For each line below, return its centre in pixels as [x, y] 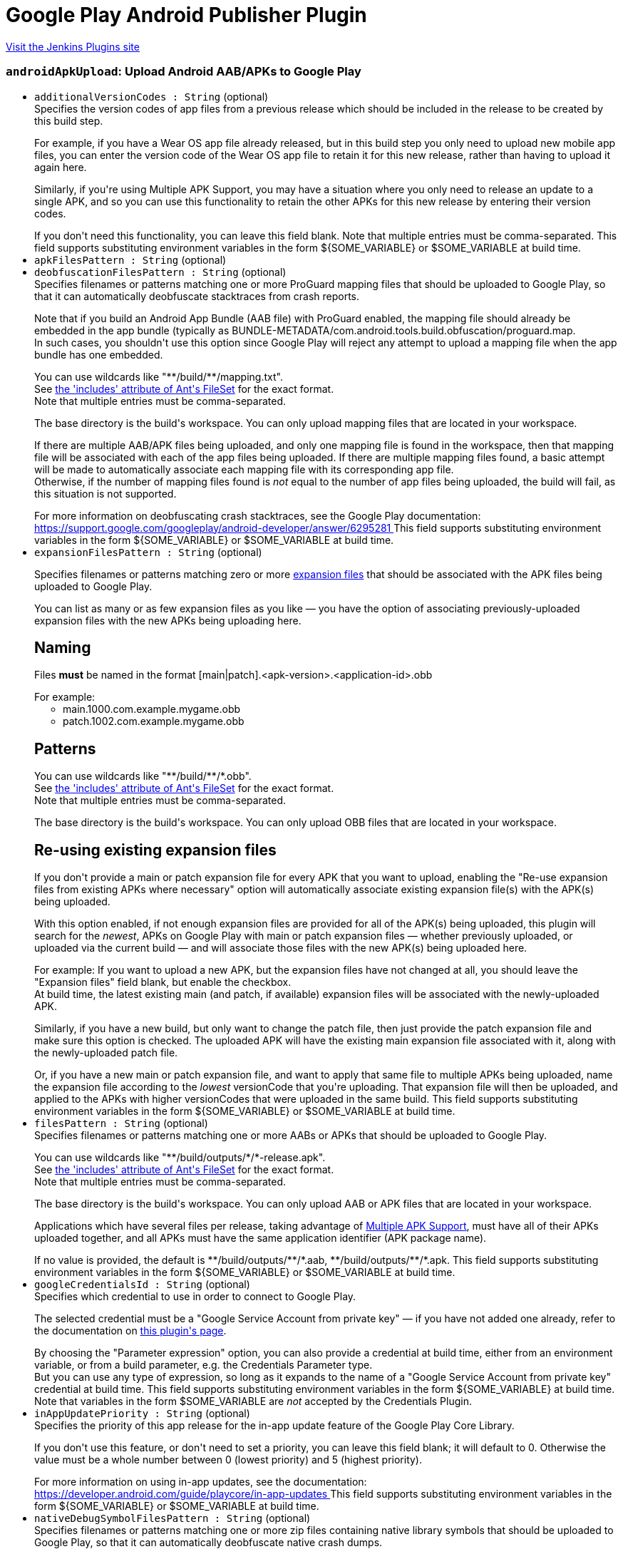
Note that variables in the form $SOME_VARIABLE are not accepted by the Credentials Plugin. [253, 1401]
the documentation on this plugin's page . [130, 1331]
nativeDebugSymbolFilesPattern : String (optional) [173, 1518]
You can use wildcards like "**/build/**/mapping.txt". [159, 376]
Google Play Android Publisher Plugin [186, 15]
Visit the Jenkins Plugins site [73, 46]
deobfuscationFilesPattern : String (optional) [160, 272]
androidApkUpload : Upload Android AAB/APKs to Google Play [184, 72]
